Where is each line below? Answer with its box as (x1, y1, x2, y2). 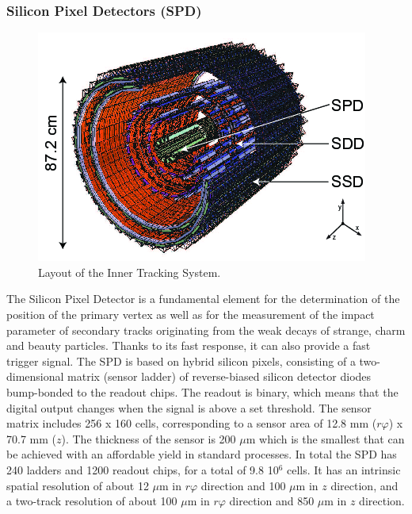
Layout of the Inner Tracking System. (38, 263, 221, 280)
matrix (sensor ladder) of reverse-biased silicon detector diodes (67, 368, 372, 385)
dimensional (6, 368, 64, 385)
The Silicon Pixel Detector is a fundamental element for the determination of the (6, 290, 400, 307)
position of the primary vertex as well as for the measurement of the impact (6, 306, 375, 322)
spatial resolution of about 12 (6, 477, 149, 493)
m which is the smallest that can (246, 430, 405, 447)
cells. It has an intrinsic (287, 461, 401, 478)
